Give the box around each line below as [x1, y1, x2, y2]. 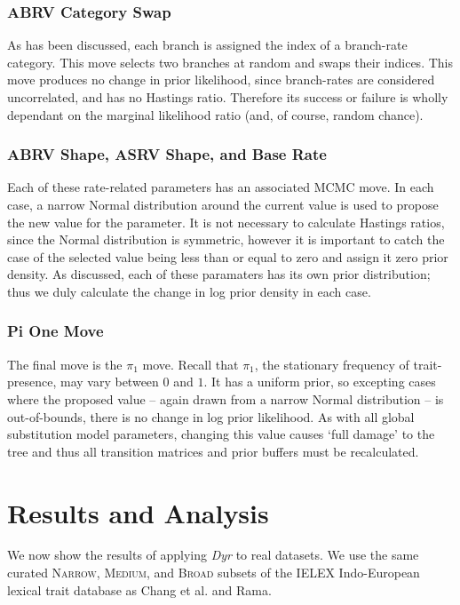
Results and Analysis [7, 494, 269, 530]
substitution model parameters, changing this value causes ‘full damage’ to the [7, 425, 435, 443]
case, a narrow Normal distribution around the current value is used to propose [7, 195, 439, 213]
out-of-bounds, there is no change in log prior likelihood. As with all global [7, 407, 415, 426]
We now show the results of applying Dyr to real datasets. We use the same [7, 545, 419, 564]
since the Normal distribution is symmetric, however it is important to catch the [7, 230, 445, 249]
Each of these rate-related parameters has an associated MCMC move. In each [7, 178, 434, 196]
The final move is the [7, 354, 123, 373]
